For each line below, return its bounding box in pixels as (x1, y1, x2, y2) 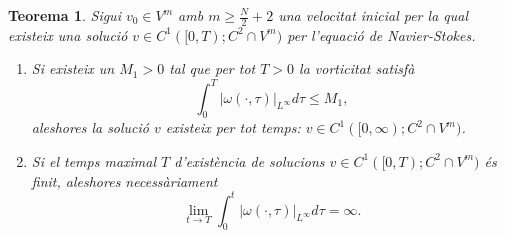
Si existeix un (31, 58, 115, 79)
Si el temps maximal (31, 150, 157, 171)
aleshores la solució (31, 117, 150, 138)
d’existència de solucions (174, 150, 325, 171)
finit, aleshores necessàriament (31, 170, 218, 191)
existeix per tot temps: (165, 117, 301, 138)
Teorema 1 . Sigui (8, 5, 121, 25)
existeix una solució (8, 24, 128, 45)
